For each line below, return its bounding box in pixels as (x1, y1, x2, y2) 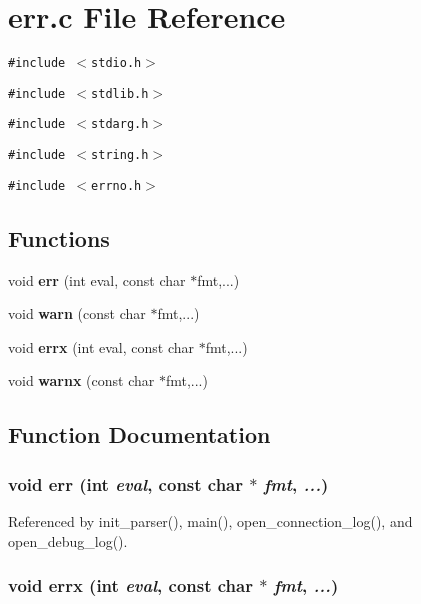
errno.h (91, 178, 142, 193)
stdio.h (91, 56, 142, 71)
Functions (8, 222, 110, 253)
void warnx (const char (8, 370, 155, 391)
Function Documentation (8, 419, 271, 450)
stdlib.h (91, 86, 149, 101)
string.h (91, 148, 149, 163)
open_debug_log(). (8, 530, 128, 551)
